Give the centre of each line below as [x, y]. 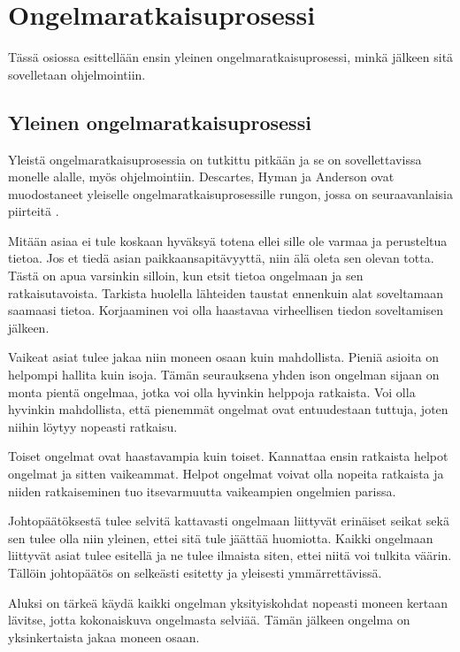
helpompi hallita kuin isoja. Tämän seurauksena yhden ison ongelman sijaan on [224, 375]
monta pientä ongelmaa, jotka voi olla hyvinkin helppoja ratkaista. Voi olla [212, 391]
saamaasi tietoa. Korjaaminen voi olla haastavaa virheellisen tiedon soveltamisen [226, 310]
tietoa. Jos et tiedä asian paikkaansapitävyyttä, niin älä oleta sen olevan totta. [221, 258]
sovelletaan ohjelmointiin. [77, 74]
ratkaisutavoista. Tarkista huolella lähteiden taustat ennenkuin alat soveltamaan [226, 292]
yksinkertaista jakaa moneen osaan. [104, 637]
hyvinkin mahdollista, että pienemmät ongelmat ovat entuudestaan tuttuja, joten [228, 409]
